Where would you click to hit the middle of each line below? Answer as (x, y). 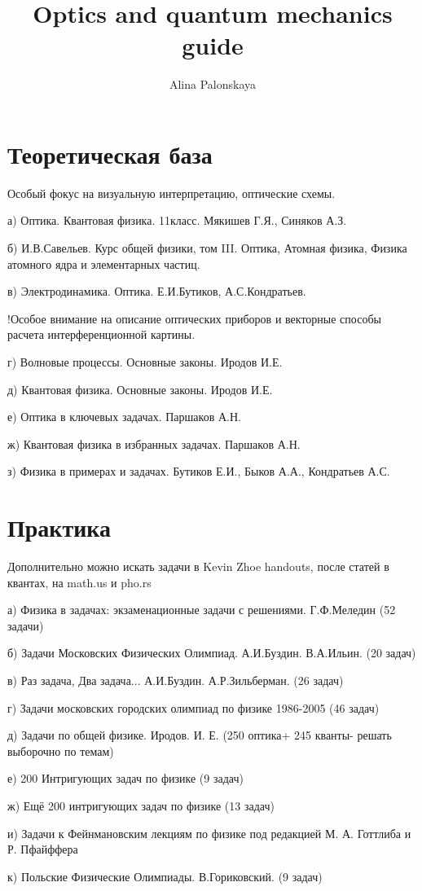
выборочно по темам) (61, 751)
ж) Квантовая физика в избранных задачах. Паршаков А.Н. (154, 443)
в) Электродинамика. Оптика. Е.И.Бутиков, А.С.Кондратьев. (157, 291)
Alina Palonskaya (213, 84)
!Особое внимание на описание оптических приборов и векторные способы (194, 318)
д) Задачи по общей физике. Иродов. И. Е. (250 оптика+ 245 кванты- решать (200, 735)
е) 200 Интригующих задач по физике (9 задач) (125, 778)
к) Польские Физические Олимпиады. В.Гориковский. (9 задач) (165, 876)
